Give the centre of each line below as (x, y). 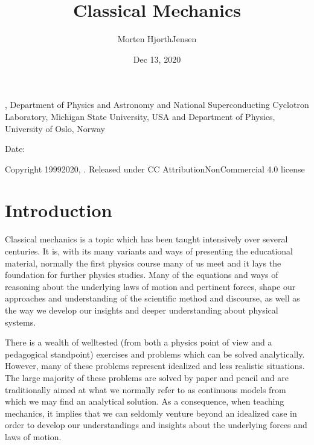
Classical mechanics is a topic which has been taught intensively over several (146, 239)
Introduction (59, 210)
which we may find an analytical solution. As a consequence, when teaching (145, 401)
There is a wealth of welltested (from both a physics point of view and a (139, 342)
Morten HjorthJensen (157, 39)
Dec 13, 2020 (157, 59)
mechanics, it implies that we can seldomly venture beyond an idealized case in (151, 413)
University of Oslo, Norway (55, 128)
